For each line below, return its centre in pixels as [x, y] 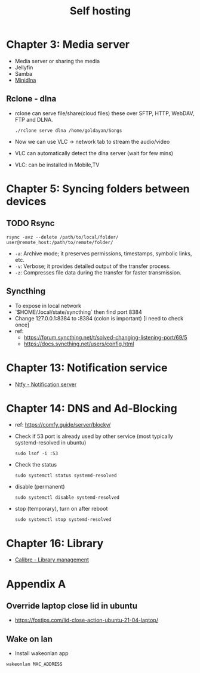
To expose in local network [48, 305]
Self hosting [100, 11]
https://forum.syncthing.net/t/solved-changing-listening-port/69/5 [105, 337]
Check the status [36, 465]
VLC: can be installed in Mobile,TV [57, 165]
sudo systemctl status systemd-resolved [66, 476]
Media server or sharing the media [57, 61]
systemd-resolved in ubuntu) [50, 443]
